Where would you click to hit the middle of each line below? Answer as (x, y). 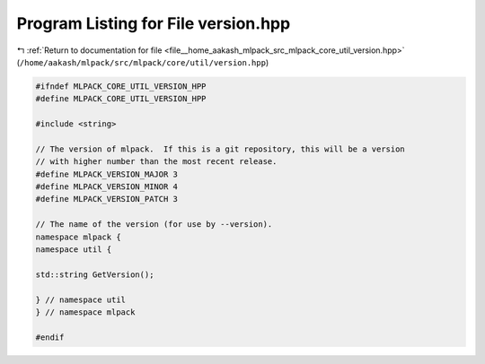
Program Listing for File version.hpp (154, 23)
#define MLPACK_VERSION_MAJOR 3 (107, 174)
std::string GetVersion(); (95, 274)
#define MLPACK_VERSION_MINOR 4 (107, 187)
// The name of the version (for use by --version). (154, 225)
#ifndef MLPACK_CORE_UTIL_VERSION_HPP (121, 86)
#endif (50, 337)
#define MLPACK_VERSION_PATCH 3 (107, 199)
